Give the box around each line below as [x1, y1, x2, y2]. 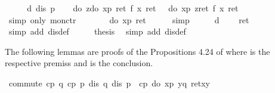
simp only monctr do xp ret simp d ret [8, 13, 249, 26]
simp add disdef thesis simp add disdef [8, 25, 186, 38]
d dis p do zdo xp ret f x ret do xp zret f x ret [27, 2, 239, 14]
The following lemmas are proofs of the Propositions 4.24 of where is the [5, 45, 270, 57]
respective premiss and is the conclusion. [5, 57, 153, 69]
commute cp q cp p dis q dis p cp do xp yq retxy [8, 76, 211, 89]
